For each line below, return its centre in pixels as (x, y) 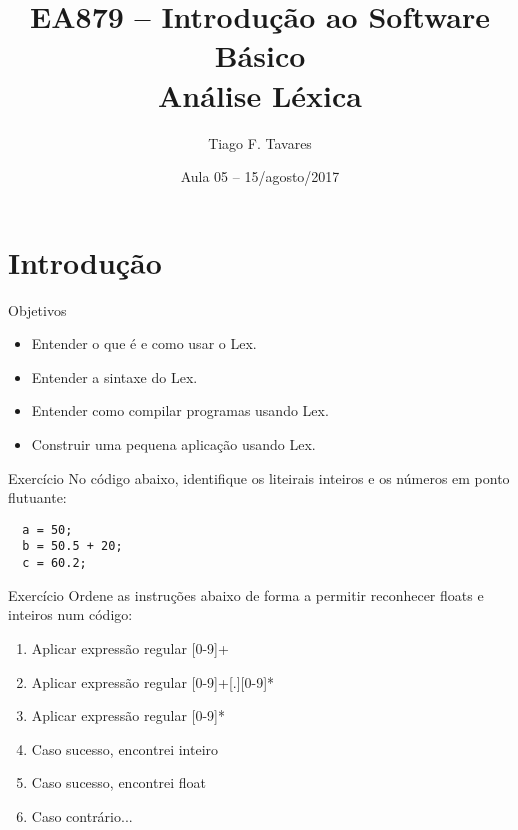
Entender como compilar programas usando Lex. (180, 410)
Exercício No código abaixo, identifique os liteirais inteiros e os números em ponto (259, 477)
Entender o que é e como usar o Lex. (144, 343)
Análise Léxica (260, 94)
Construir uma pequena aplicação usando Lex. (173, 444)
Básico (260, 55)
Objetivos (37, 309)
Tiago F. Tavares (260, 142)
